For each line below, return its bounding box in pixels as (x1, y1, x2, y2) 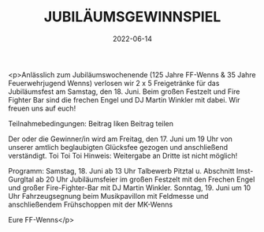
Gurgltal (8, 174, 34, 184)
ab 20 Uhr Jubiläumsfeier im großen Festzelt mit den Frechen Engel (35, 174, 255, 184)
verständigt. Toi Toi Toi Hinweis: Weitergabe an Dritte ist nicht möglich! (8, 151, 238, 160)
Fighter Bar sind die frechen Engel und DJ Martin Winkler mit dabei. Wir (8, 95, 240, 104)
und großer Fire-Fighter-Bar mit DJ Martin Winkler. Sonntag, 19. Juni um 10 (8, 182, 251, 193)
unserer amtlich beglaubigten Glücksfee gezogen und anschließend (8, 142, 229, 152)
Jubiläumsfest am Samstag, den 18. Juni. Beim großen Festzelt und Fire (8, 87, 240, 96)
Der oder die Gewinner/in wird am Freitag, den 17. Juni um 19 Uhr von (8, 134, 232, 144)
